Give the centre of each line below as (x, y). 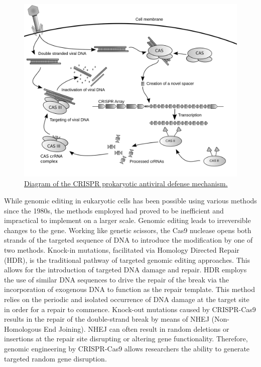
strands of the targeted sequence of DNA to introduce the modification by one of (128, 240)
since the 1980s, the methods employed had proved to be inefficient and (114, 210)
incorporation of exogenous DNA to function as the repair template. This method (129, 289)
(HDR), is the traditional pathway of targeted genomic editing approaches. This (127, 260)
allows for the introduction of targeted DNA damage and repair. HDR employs (125, 270)
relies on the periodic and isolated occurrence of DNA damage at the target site (127, 299)
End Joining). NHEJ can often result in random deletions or (137, 328)
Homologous (23, 328)
